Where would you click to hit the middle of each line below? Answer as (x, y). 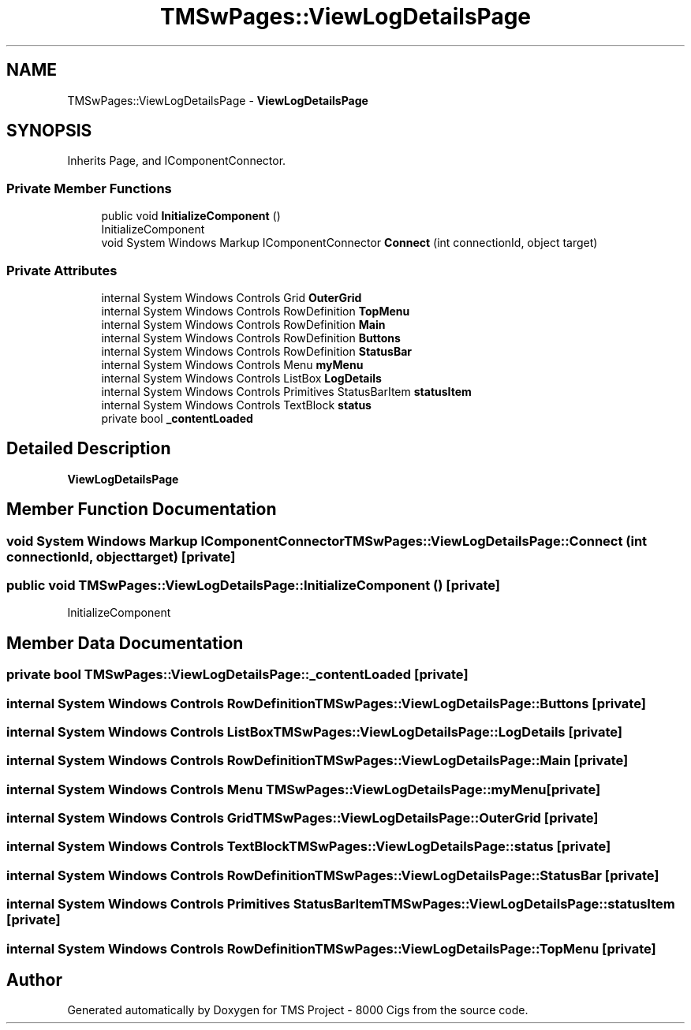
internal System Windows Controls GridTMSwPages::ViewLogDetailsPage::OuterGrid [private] (303, 818)
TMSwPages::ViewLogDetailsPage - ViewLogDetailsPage (218, 100)
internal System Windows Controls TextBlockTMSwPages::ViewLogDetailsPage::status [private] (309, 847)
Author (34, 980)
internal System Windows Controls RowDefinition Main (243, 324)
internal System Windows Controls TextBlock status (236, 405)
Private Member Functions (89, 188)
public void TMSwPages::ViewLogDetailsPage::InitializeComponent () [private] (253, 585)
